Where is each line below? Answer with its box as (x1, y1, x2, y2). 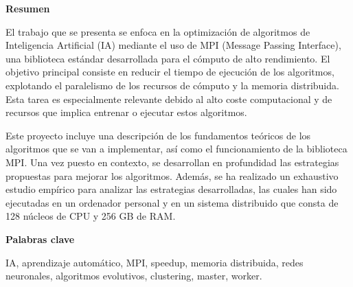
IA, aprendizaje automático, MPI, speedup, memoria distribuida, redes (5, 255, 304, 269)
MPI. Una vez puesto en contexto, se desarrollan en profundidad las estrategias (5, 154, 339, 169)
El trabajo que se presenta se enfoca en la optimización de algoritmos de (5, 24, 310, 38)
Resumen (5, 1, 50, 15)
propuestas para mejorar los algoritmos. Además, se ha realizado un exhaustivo (5, 168, 339, 183)
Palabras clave (5, 231, 75, 246)
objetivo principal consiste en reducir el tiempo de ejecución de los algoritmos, (5, 65, 334, 79)
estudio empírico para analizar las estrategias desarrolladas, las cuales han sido (5, 182, 337, 196)
